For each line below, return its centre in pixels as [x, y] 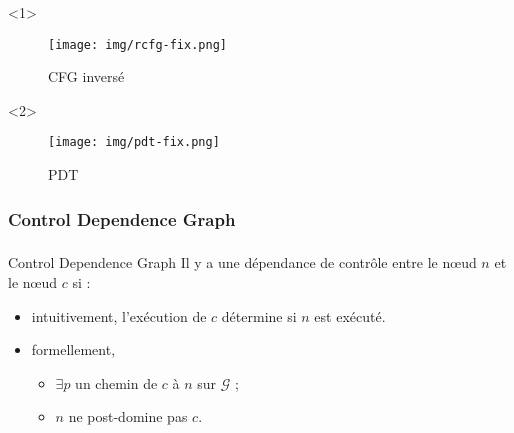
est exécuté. [350, 315]
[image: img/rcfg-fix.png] [137, 44]
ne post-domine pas [128, 416]
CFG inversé [86, 76]
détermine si [259, 315]
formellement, [73, 349]
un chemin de [116, 382]
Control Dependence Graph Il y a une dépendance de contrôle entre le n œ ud [242, 262]
